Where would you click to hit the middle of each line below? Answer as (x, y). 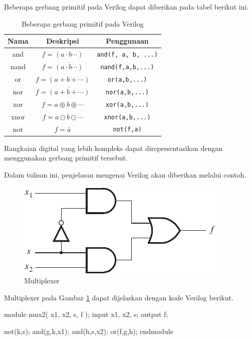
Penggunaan (127, 41)
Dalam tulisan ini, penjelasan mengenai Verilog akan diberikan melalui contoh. (125, 174)
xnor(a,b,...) (127, 117)
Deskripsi (63, 41)
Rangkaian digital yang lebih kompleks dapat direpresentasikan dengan (113, 148)
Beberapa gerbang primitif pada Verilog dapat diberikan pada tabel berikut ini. (127, 7)
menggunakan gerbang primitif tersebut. (66, 158)
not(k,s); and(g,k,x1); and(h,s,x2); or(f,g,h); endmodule (89, 331)
